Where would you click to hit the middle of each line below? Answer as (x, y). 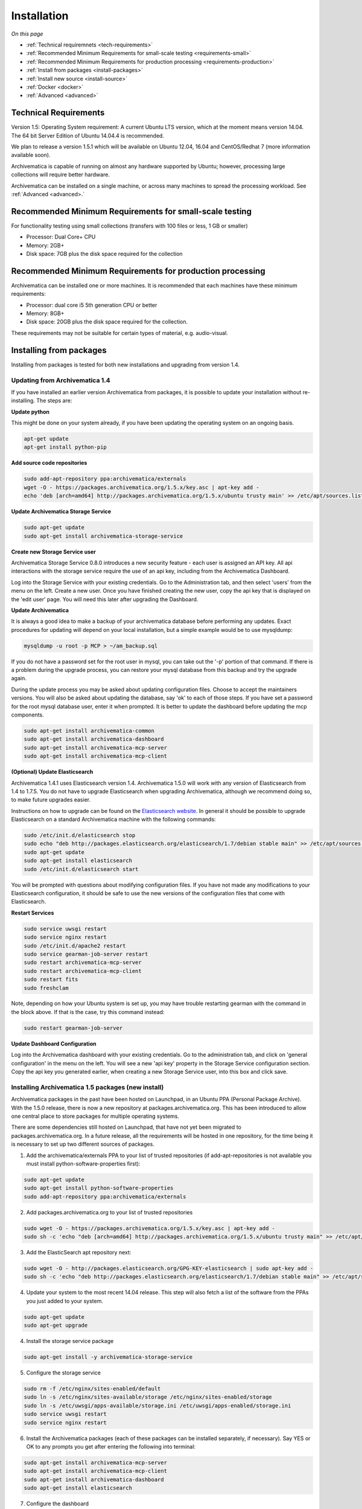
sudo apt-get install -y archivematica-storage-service (108, 1357)
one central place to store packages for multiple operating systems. (95, 1116)
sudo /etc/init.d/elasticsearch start (81, 869)
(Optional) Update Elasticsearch (52, 772)
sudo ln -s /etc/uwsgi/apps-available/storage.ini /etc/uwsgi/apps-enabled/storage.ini (157, 1405)
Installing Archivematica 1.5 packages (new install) (87, 1087)
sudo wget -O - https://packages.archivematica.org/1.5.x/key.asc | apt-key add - (150, 1228)
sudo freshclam (46, 988)
